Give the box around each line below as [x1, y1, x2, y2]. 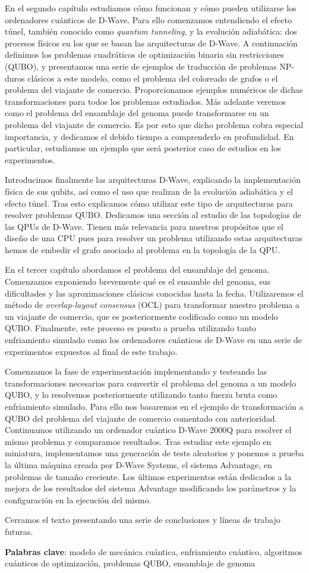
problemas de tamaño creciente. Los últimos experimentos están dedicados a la [5, 470, 292, 482]
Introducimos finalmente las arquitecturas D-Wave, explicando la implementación [5, 173, 301, 186]
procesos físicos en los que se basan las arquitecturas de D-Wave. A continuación [5, 36, 298, 49]
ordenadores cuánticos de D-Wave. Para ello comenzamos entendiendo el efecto [5, 13, 292, 26]
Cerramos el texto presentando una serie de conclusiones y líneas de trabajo [5, 513, 280, 526]
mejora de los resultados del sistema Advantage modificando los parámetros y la [5, 482, 297, 494]
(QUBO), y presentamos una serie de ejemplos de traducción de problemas [5, 60, 277, 72]
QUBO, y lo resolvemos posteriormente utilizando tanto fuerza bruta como [5, 388, 278, 401]
